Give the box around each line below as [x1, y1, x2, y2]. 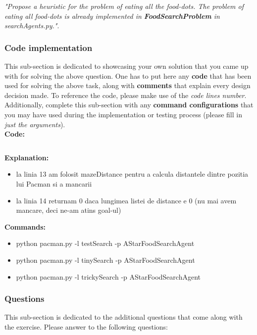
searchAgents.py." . [4, 20, 59, 31]
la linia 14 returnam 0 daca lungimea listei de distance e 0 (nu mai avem [16, 195, 237, 205]
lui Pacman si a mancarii [16, 178, 92, 189]
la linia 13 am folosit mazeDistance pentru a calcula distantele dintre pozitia [16, 169, 249, 179]
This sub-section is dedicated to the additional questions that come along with [4, 312, 243, 322]
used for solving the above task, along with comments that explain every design [4, 80, 251, 91]
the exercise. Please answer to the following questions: [4, 321, 168, 332]
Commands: [4, 221, 46, 232]
